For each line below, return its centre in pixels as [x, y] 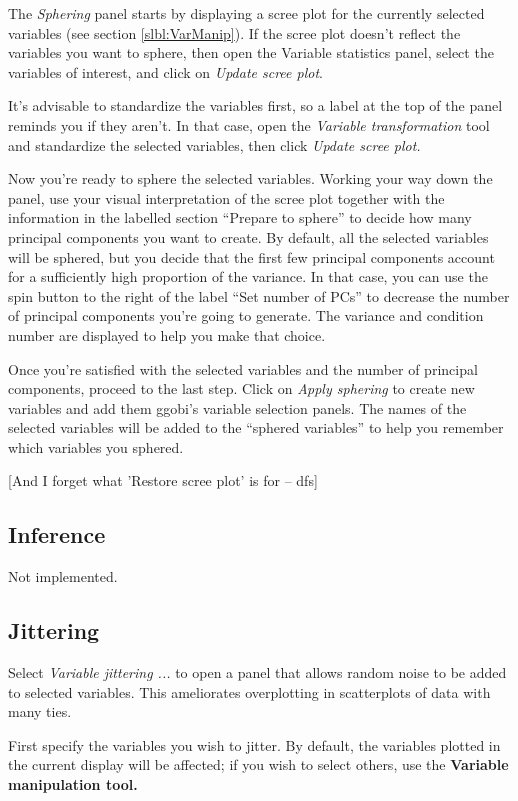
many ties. [40, 711]
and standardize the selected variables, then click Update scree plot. [214, 144]
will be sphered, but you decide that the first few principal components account [251, 256]
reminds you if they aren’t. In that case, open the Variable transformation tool [249, 124]
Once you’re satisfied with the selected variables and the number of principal [243, 368]
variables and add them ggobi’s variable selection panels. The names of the [237, 407]
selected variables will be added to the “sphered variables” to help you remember [256, 427]
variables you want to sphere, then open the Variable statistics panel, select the [251, 52]
